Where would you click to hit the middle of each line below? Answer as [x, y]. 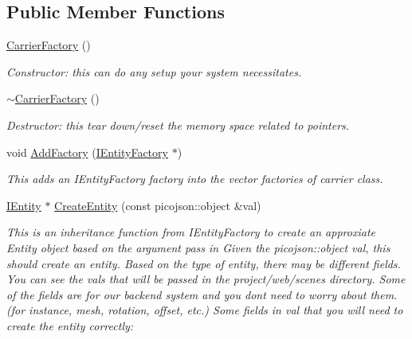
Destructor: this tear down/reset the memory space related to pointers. [178, 125]
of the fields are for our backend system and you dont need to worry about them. [202, 294]
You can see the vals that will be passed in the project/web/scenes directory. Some [206, 279]
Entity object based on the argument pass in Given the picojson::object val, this [198, 247]
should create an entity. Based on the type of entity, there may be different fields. [204, 263]
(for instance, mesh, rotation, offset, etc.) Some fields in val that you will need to [205, 310]
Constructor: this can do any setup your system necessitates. [154, 71]
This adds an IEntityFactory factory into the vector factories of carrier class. [195, 179]
